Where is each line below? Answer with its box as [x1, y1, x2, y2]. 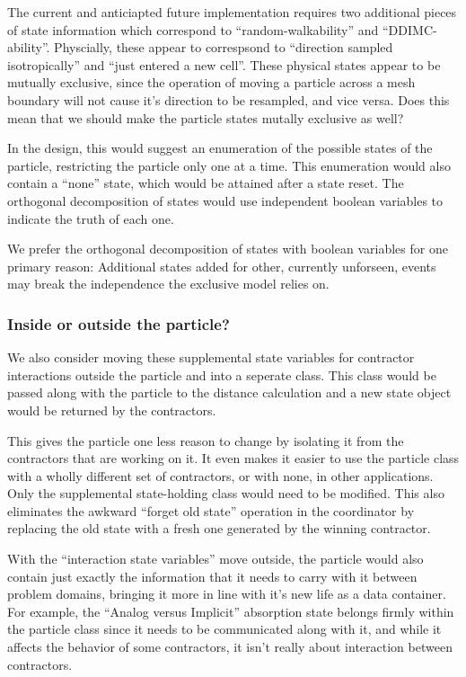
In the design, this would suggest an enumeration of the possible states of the [7, 138, 433, 157]
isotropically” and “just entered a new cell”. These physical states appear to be [7, 55, 441, 74]
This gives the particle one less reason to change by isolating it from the [7, 431, 404, 450]
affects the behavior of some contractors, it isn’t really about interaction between [7, 637, 453, 656]
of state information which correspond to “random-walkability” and [7, 20, 379, 39]
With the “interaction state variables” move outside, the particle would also [7, 549, 424, 568]
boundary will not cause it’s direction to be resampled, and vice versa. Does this [7, 90, 450, 109]
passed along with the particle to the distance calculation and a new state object [7, 383, 452, 402]
